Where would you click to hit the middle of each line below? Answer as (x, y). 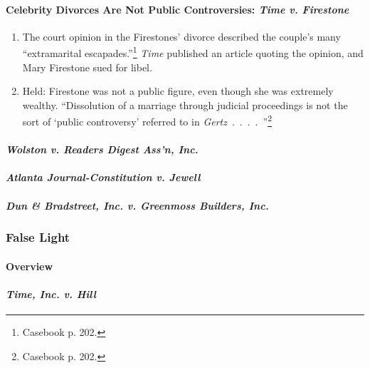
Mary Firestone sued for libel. (87, 67)
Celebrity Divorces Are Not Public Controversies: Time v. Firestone (178, 9)
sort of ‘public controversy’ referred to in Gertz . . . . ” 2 (147, 121)
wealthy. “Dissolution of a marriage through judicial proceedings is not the (185, 104)
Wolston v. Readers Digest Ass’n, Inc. (102, 149)
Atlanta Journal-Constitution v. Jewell (103, 177)
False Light (38, 237)
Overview (30, 266)
